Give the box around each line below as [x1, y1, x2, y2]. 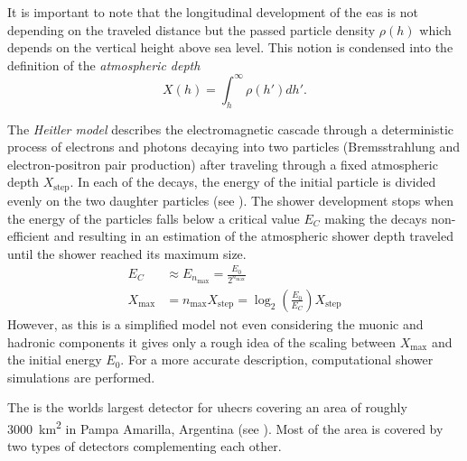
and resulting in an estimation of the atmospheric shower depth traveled [53, 226, 453, 245]
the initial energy [7, 350, 102, 369]
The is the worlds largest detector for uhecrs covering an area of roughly [7, 398, 407, 417]
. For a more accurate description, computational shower [120, 350, 434, 369]
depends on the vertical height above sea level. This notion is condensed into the [7, 38, 453, 57]
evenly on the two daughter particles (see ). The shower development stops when [7, 190, 453, 209]
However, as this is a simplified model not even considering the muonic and [7, 314, 424, 333]
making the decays [324, 208, 427, 227]
